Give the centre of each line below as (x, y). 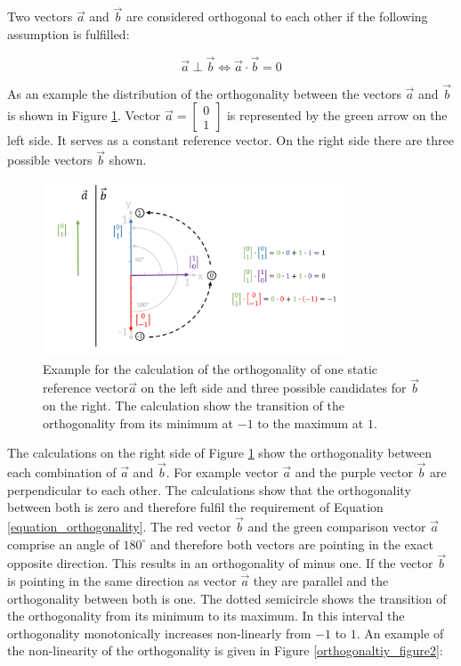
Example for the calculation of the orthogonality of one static (210, 368)
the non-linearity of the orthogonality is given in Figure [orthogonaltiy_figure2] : (225, 650)
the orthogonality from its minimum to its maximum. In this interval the (206, 616)
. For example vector (222, 471)
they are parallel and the (321, 580)
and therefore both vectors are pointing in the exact (291, 544)
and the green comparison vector (337, 526)
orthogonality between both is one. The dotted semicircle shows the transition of (227, 598)
